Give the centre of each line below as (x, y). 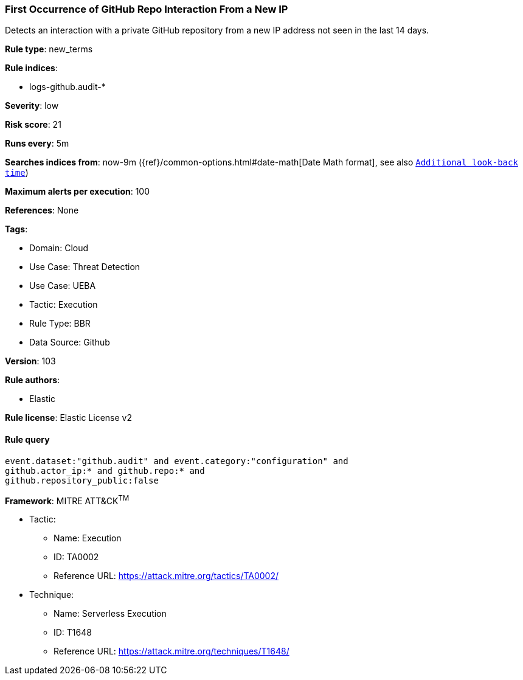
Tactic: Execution (64, 305)
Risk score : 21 (33, 125)
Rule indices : (31, 68)
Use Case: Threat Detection (85, 267)
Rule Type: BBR (60, 324)
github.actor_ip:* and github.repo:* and (105, 470)
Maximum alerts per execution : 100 (78, 192)
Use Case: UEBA (63, 286)
